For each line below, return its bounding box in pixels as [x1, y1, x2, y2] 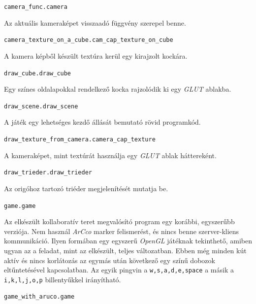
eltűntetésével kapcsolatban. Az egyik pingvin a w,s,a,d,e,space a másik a [4, 265, 234, 275]
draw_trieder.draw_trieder [4, 169, 92, 176]
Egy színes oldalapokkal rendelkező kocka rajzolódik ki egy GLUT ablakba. [4, 84, 231, 94]
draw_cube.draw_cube [4, 69, 71, 77]
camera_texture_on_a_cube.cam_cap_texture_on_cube [4, 36, 173, 44]
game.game [4, 202, 36, 209]
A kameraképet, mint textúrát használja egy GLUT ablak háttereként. [4, 150, 217, 160]
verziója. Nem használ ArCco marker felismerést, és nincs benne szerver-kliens [4, 226, 239, 236]
